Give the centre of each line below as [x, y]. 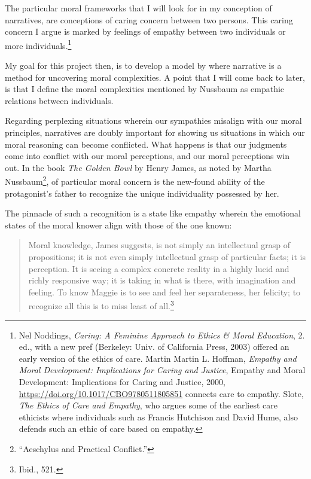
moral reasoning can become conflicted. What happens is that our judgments [146, 144]
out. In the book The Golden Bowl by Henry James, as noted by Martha [138, 167]
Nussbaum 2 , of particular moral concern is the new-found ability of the [135, 181]
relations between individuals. [59, 100]
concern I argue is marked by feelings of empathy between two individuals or [145, 31]
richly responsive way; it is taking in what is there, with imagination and [162, 280]
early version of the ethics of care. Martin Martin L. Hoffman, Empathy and [158, 358]
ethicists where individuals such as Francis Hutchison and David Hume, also [158, 417]
